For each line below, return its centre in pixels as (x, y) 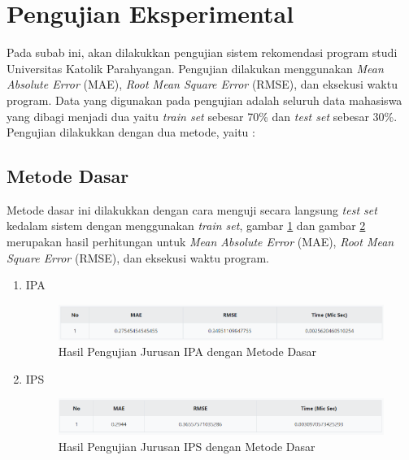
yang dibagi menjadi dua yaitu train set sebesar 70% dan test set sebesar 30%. (202, 116)
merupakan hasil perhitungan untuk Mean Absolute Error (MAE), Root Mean (200, 242)
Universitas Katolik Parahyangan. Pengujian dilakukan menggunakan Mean (195, 68)
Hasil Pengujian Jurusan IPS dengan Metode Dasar (187, 447)
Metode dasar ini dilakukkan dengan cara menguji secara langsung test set (192, 209)
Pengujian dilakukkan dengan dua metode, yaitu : (131, 132)
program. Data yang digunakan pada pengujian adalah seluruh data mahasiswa (204, 100)
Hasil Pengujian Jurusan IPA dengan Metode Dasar (187, 352)
